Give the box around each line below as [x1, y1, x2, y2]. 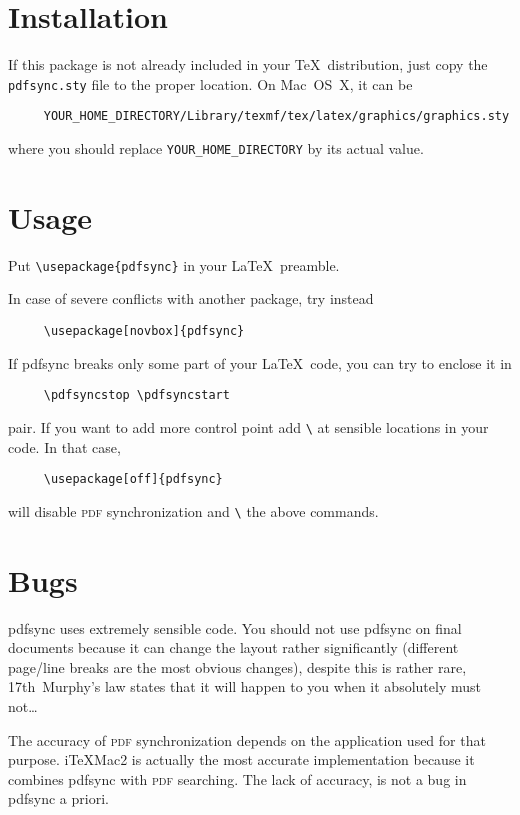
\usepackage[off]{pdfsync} [43, 472, 223, 487]
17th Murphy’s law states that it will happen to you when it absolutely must [8, 676, 481, 697]
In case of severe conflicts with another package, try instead [8, 288, 374, 309]
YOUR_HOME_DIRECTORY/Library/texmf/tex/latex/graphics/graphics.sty [43, 109, 510, 124]
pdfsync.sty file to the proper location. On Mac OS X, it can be [8, 73, 413, 94]
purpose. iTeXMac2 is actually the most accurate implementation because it [8, 749, 475, 770]
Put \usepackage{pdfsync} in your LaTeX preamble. [8, 254, 340, 275]
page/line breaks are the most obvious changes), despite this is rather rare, [8, 656, 467, 677]
